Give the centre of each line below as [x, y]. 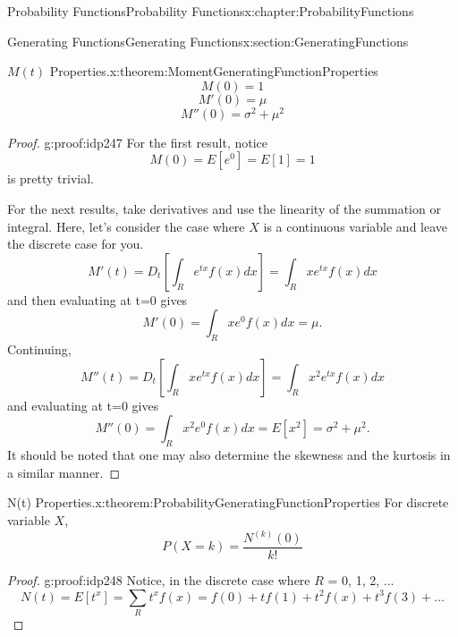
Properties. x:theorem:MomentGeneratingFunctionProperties [214, 71]
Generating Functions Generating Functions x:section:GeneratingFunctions [208, 41]
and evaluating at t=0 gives [83, 405]
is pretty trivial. [51, 178]
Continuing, [39, 349]
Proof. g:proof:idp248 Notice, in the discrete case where [159, 580]
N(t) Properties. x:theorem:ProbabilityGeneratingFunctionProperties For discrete [228, 502]
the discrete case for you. [76, 244]
